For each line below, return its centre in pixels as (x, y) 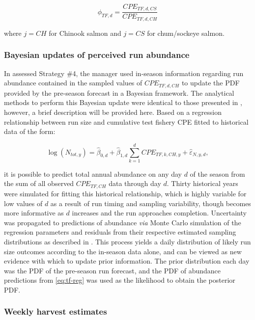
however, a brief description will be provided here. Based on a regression (113, 112)
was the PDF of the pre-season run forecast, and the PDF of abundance (113, 270)
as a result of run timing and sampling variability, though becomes (151, 203)
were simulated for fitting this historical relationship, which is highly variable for (125, 193)
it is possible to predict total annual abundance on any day (93, 173)
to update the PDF (211, 83)
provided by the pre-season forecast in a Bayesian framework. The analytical (119, 93)
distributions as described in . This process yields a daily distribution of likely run (127, 241)
